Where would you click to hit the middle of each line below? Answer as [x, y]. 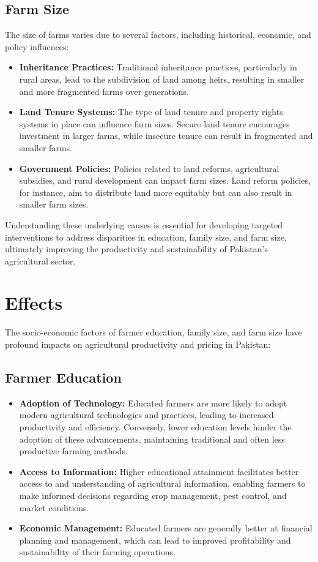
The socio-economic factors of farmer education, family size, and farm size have [153, 332]
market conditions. [54, 507]
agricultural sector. [40, 260]
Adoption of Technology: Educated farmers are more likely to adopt [153, 403]
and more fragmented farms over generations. [104, 91]
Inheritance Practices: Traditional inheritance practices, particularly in [158, 67]
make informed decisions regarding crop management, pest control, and [153, 495]
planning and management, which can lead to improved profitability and [155, 540]
